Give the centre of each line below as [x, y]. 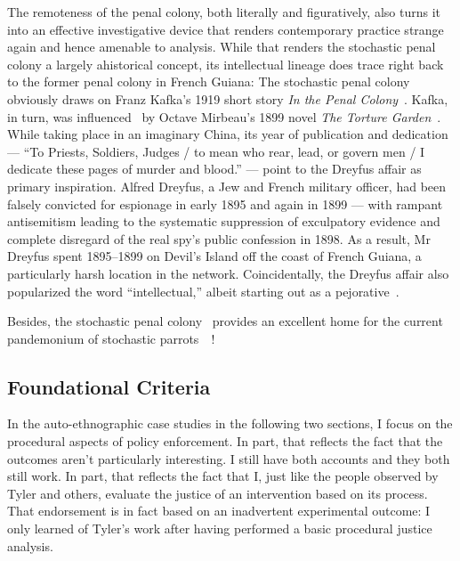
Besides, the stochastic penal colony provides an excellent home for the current [225, 321]
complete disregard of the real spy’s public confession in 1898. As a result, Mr [219, 238]
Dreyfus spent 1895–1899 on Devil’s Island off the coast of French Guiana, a [214, 256]
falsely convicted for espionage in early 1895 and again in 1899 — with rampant [225, 203]
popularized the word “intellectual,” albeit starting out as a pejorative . [203, 291]
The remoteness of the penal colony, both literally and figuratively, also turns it [224, 12]
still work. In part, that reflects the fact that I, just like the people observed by [223, 476]
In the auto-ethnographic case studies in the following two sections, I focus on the [230, 423]
